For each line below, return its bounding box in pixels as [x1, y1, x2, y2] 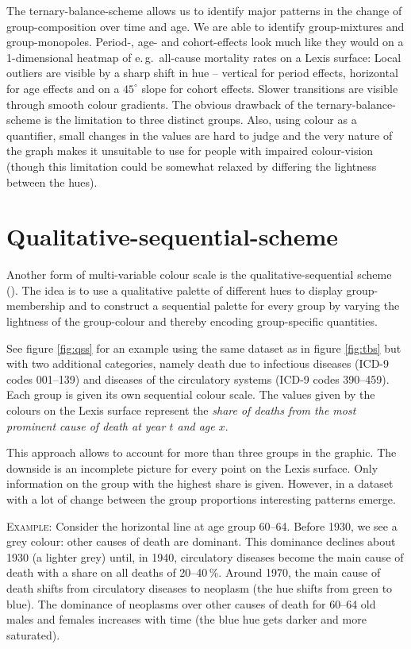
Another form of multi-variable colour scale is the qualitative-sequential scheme [6, 266, 392, 283]
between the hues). [6, 173, 98, 190]
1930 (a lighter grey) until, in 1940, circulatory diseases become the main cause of [6, 548, 404, 565]
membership [6, 297, 66, 314]
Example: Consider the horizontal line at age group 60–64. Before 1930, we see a [6, 517, 398, 534]
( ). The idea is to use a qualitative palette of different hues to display [6, 281, 343, 298]
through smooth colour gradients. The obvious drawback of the [6, 95, 313, 112]
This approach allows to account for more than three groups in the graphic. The [6, 444, 397, 461]
